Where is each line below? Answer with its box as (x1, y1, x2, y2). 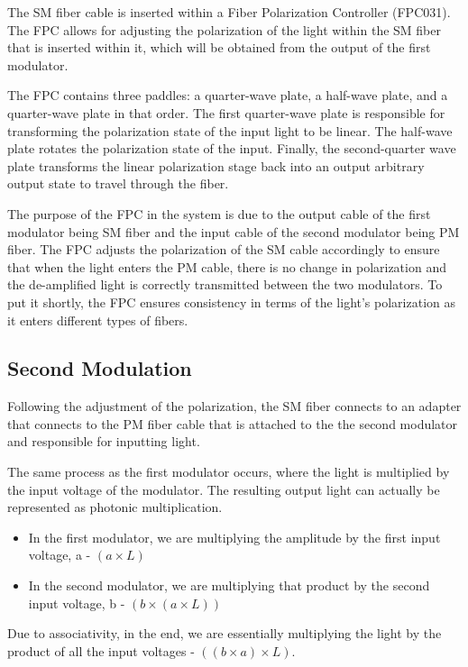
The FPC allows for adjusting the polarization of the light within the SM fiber (7, 20, 441, 39)
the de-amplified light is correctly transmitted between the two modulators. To (7, 275, 443, 294)
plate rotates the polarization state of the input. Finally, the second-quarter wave (7, 139, 456, 158)
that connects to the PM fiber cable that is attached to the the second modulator (7, 414, 458, 433)
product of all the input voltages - (7, 641, 195, 660)
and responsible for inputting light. (7, 432, 200, 451)
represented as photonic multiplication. (7, 498, 223, 516)
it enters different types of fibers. (7, 310, 188, 329)
